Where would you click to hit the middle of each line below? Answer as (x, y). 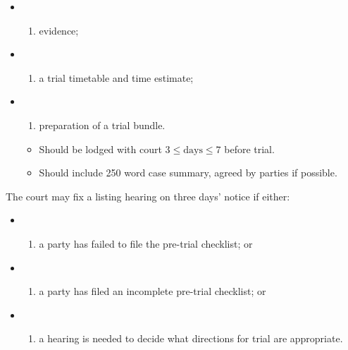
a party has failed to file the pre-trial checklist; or (146, 243)
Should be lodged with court (100, 149)
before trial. (249, 149)
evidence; (59, 30)
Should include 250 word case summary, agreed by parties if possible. (188, 173)
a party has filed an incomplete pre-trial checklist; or (153, 291)
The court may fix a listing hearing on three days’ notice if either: (148, 196)
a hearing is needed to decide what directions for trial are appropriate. (191, 338)
